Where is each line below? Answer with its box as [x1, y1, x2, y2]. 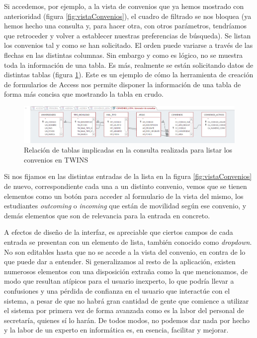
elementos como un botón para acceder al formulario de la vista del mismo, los [4, 190, 244, 201]
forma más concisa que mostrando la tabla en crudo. [4, 89, 164, 99]
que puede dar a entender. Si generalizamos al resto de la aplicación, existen [4, 256, 236, 267]
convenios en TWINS [24, 154, 88, 165]
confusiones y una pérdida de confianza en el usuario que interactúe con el [4, 286, 230, 296]
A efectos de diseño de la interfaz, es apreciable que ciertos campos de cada [4, 227, 233, 237]
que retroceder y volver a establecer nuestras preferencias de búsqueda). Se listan [4, 30, 251, 40]
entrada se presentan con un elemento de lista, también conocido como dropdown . [4, 237, 252, 247]
